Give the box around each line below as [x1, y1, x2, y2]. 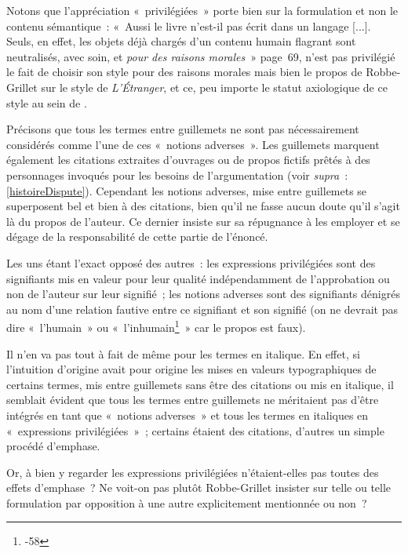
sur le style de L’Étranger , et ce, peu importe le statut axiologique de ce [41, 78, 388, 95]
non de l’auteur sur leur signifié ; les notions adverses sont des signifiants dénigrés [6, 286, 400, 302]
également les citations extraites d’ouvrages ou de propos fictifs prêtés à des [6, 151, 370, 168]
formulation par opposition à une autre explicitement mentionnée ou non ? [6, 494, 367, 511]
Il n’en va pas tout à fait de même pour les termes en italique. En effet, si [6, 345, 360, 362]
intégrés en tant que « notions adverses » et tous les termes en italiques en [6, 406, 369, 423]
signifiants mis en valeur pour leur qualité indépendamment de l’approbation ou [6, 270, 390, 286]
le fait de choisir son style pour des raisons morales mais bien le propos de [6, 64, 362, 80]
